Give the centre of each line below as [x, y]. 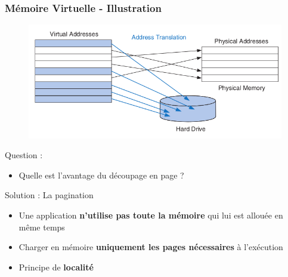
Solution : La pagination [49, 195]
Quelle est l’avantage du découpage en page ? [101, 175]
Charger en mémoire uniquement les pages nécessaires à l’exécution [151, 247]
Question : [24, 155]
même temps [42, 227]
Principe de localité [56, 267]
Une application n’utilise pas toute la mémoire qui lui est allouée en [151, 215]
